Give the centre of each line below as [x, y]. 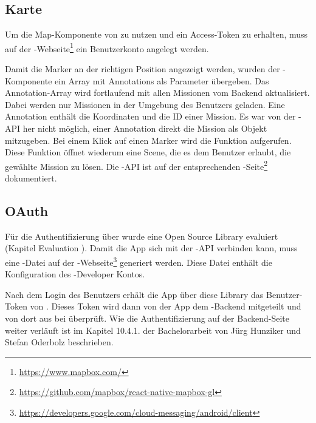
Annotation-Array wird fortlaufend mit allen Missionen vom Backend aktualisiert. [157, 93]
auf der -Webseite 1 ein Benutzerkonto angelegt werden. [107, 47]
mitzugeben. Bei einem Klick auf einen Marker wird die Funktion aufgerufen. [148, 140]
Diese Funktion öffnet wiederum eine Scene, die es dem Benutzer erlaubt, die [148, 152]
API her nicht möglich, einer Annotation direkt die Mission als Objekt [136, 128]
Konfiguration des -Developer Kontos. [75, 274]
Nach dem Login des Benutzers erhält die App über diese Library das [134, 294]
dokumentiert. [31, 178]
